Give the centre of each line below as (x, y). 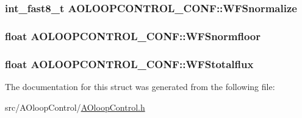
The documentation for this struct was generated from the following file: (140, 86)
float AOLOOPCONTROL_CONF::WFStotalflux (129, 64)
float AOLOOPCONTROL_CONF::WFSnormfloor (133, 36)
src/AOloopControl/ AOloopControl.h (75, 107)
